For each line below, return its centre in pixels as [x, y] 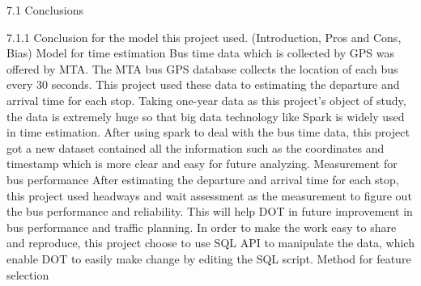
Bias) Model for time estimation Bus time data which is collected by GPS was [200, 53]
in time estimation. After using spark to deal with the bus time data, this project [208, 132]
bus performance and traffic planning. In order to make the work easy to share [202, 227]
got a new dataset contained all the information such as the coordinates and [196, 147]
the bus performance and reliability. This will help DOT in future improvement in [210, 211]
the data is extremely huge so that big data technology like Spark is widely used [206, 116]
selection [28, 274]
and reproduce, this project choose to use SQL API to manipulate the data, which [210, 243]
